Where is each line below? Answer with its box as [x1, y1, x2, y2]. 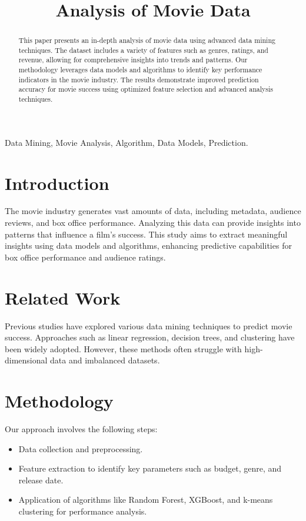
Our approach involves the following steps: [5, 423, 158, 435]
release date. [18, 473, 64, 486]
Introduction [5, 171, 109, 195]
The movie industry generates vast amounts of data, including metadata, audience [5, 205, 301, 217]
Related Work [5, 285, 121, 309]
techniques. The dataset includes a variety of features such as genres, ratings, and [18, 45, 268, 55]
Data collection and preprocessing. [18, 442, 143, 455]
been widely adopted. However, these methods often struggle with [5, 342, 242, 355]
